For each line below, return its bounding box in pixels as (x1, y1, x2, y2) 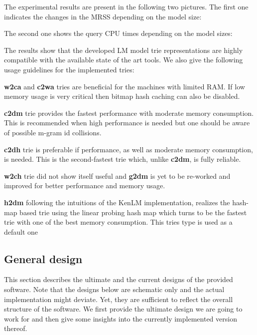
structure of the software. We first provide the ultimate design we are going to (4, 304, 243, 314)
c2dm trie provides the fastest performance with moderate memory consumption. (4, 107, 254, 118)
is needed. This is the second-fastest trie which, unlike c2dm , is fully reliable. (4, 154, 241, 164)
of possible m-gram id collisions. (4, 127, 102, 137)
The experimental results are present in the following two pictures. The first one (4, 1, 249, 11)
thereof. (4, 323, 27, 334)
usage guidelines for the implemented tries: (4, 64, 134, 74)
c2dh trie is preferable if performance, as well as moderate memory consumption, (4, 144, 253, 154)
